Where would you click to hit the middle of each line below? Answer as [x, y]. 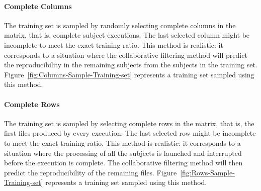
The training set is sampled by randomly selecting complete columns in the [120, 25]
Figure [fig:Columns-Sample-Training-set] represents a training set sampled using [129, 74]
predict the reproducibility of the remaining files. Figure [91, 172]
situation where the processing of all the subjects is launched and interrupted [123, 153]
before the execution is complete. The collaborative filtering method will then [123, 163]
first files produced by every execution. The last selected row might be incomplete [130, 133]
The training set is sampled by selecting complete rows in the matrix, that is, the [129, 123]
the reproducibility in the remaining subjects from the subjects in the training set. [131, 65]
